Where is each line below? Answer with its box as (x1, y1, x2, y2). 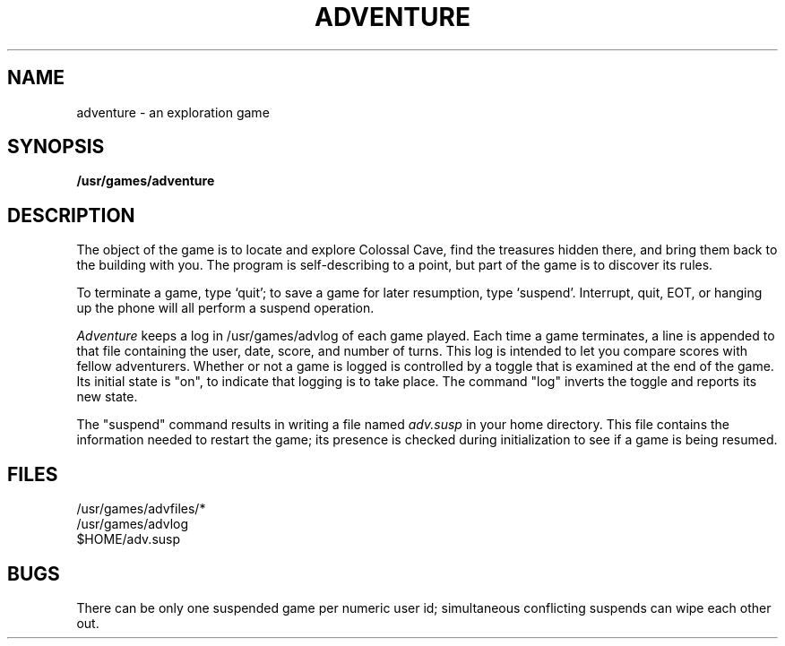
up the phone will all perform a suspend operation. (76, 300, 375, 316)
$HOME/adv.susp (76, 531, 181, 547)
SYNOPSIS (7, 135, 105, 159)
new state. (76, 389, 138, 405)
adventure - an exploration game (76, 104, 270, 120)
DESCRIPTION (7, 203, 135, 227)
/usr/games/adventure (76, 173, 215, 189)
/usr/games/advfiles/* (76, 501, 206, 517)
